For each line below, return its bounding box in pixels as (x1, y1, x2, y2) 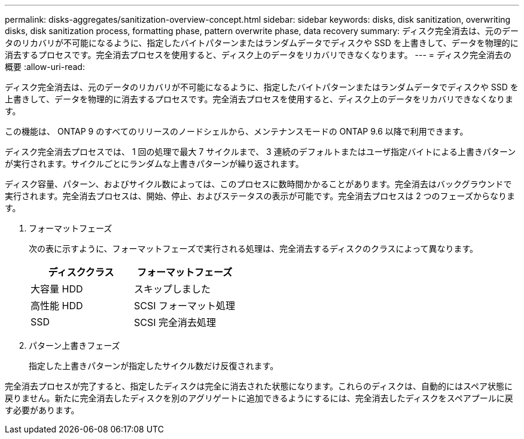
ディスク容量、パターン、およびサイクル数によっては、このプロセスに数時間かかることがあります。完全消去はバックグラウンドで (5, 179, 512, 189)
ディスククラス (48, 266, 114, 278)
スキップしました (134, 283, 211, 295)
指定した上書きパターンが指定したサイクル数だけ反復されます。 (29, 361, 279, 371)
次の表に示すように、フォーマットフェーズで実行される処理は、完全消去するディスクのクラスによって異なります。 (29, 243, 479, 254)
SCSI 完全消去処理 (134, 316, 217, 328)
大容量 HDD (31, 283, 83, 295)
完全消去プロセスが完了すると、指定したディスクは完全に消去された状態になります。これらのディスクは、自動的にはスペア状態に (5, 381, 513, 391)
